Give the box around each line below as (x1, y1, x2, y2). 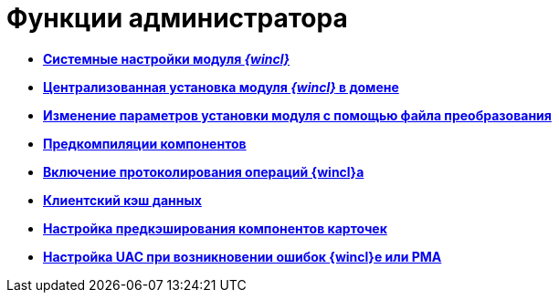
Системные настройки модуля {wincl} (43, 50, 290, 67)
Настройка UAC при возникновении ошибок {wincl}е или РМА (43, 248, 442, 264)
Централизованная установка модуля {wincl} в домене (43, 78, 399, 95)
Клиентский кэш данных (43, 191, 202, 208)
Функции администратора (6, 3, 348, 34)
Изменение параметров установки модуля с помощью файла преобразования (43, 107, 552, 123)
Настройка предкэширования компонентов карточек (43, 220, 387, 236)
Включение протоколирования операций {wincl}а (43, 163, 364, 180)
